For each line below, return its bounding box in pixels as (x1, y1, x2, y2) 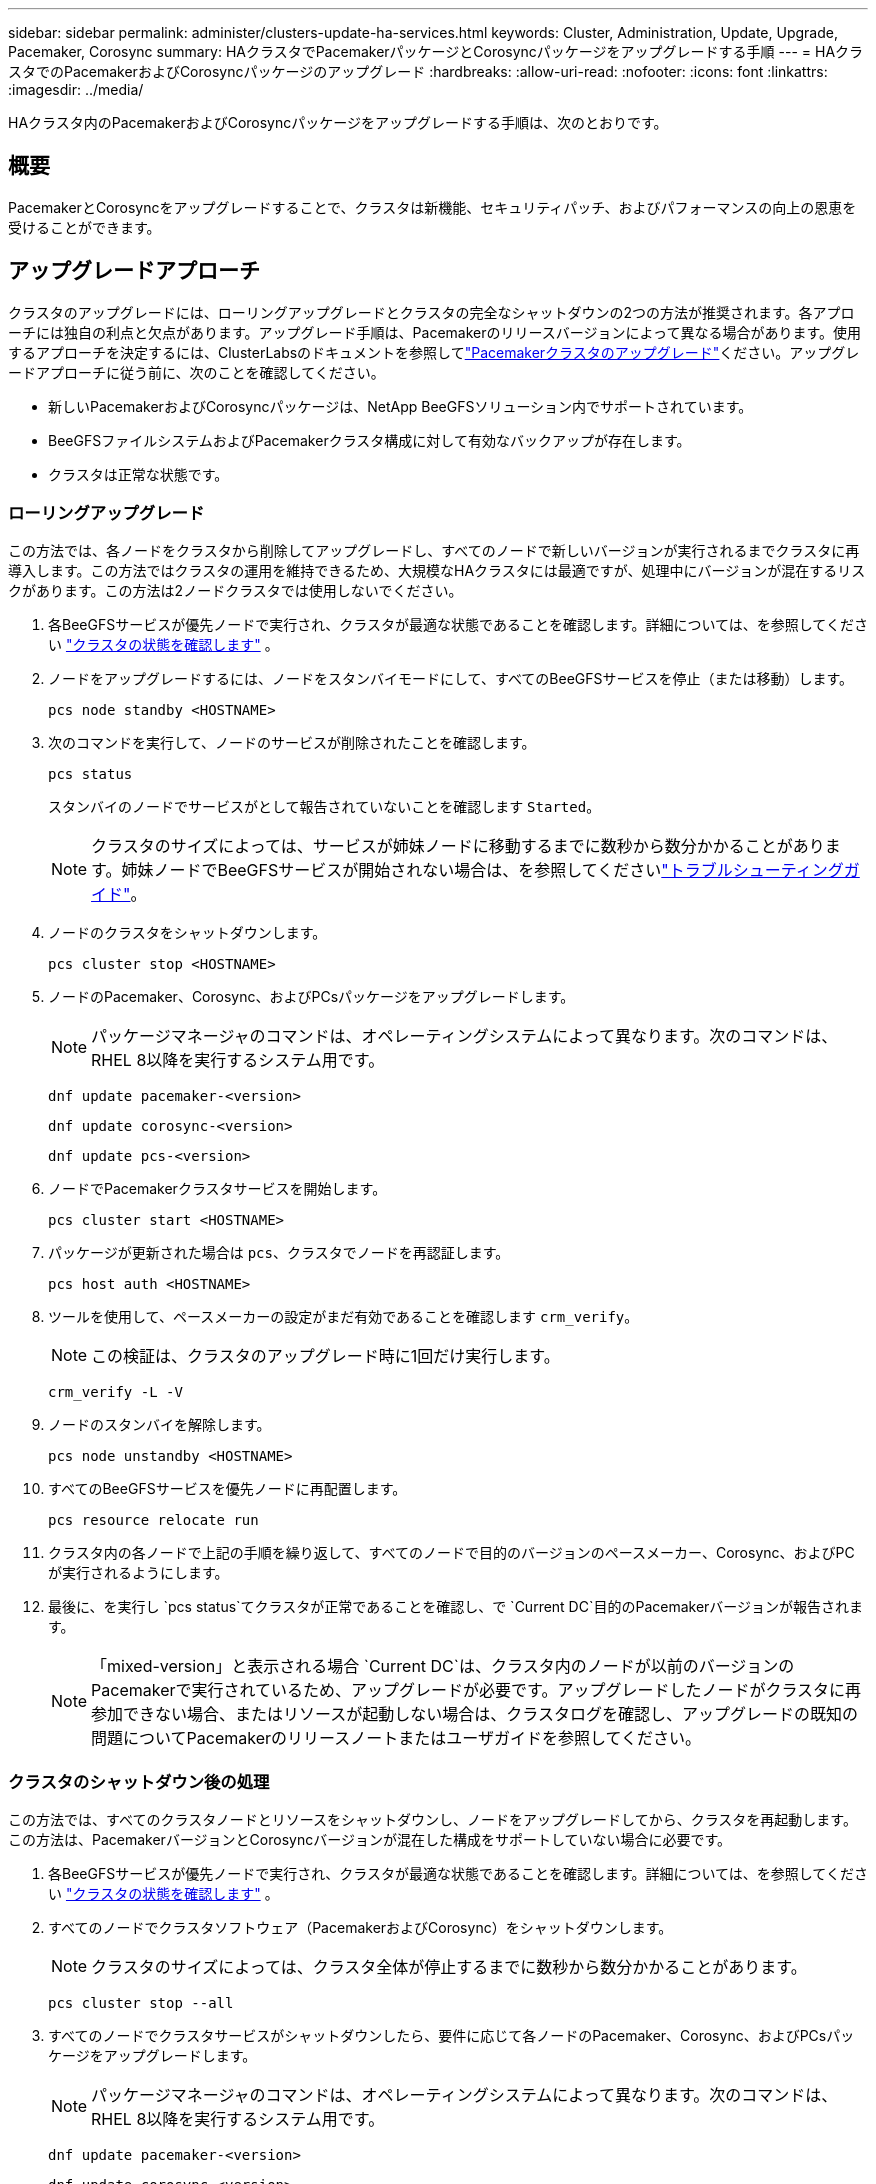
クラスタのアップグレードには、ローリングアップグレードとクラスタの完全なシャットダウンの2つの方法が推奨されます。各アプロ (8, 303, 855, 321)
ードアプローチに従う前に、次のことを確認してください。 (8, 363, 385, 381)
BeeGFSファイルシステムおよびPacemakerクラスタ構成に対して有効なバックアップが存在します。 (48, 431, 691, 449)
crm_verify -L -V (48, 1384, 183, 1401)
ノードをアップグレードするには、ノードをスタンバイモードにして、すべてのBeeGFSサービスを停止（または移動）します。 (48, 670, 854, 688)
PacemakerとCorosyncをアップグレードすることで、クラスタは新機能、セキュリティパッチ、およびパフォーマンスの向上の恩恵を (8, 198, 857, 216)
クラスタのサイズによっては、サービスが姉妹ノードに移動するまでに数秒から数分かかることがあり (91, 836, 825, 857)
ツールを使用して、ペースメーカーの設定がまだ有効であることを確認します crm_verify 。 (48, 1308, 639, 1326)
